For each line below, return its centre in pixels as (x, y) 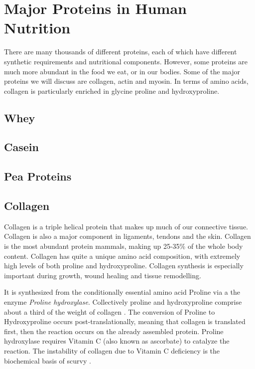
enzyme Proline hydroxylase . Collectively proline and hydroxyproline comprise (123, 301)
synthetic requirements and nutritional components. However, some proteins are (126, 61)
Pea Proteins (38, 176)
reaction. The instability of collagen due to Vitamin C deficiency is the (112, 350)
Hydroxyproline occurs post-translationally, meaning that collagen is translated (125, 321)
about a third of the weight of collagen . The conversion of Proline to (110, 311)
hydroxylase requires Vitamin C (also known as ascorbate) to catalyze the (117, 341)
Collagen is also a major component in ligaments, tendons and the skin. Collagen (127, 236)
